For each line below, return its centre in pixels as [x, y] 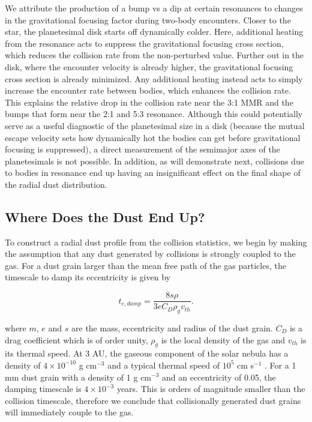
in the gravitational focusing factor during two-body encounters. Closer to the [148, 20]
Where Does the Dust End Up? [105, 216]
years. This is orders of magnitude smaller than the [211, 389]
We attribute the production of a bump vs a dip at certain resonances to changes [154, 8]
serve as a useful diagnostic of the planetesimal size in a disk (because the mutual [155, 125]
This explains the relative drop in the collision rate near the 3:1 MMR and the [149, 102]
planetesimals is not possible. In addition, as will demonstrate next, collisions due [154, 161]
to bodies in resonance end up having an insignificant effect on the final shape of [153, 173]
